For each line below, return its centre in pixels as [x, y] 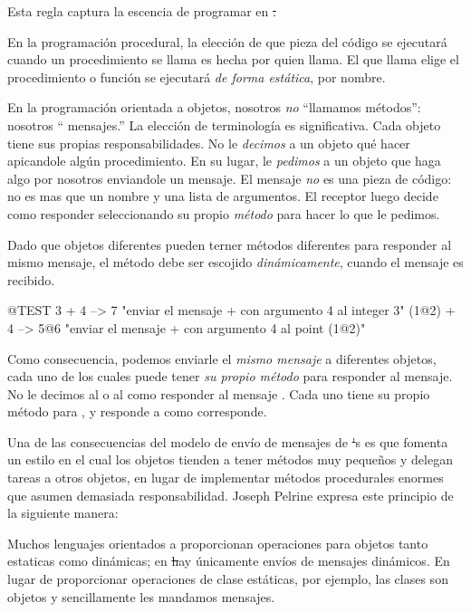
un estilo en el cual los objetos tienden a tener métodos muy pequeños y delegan [230, 459]
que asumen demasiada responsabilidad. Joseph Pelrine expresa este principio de [231, 495]
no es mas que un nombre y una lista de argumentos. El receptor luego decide [223, 196]
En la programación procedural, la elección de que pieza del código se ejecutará [227, 41]
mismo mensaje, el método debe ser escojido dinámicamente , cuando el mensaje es [235, 262]
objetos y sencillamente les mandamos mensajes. [141, 596]
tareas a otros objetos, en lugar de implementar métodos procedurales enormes [226, 478]
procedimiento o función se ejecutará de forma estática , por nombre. [197, 76]
